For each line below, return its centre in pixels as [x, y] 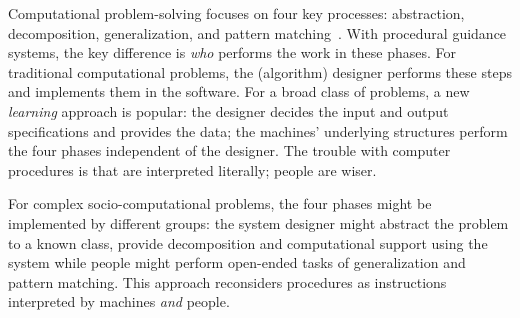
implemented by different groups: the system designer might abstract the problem [258, 222]
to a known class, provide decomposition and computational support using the [248, 242]
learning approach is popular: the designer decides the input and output [228, 110]
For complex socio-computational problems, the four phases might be [220, 203]
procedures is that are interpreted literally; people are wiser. [192, 169]
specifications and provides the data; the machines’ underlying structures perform [258, 130]
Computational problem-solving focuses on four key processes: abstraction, [236, 13]
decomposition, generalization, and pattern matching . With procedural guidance [257, 32]
